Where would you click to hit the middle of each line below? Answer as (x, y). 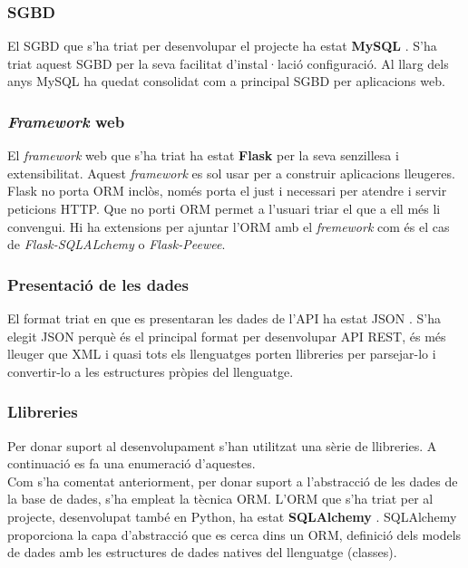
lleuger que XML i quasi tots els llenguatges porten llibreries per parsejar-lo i (222, 354)
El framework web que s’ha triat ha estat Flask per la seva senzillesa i (203, 155)
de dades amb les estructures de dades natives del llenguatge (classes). (202, 552)
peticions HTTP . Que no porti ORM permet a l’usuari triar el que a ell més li (224, 208)
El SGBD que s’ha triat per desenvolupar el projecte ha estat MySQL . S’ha (222, 46)
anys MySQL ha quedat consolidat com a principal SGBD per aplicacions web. (226, 81)
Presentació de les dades (98, 284)
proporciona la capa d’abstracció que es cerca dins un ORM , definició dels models (234, 534)
